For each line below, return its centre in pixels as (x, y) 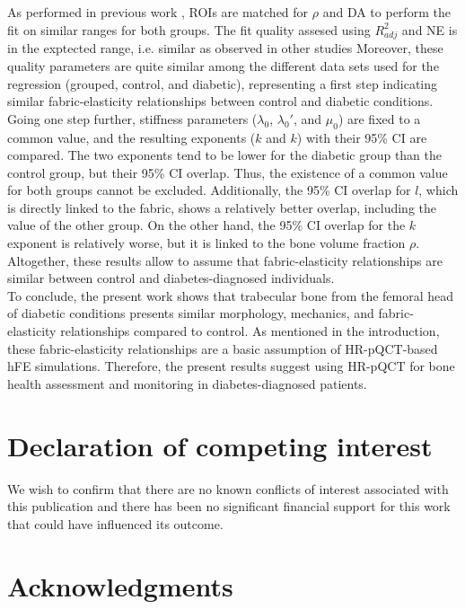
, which (439, 190)
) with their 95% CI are (362, 137)
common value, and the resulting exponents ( (132, 137)
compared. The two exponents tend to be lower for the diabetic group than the (225, 155)
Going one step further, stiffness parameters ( (132, 118)
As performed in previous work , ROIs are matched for (158, 12)
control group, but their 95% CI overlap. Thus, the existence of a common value (228, 172)
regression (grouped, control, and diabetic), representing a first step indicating (223, 83)
